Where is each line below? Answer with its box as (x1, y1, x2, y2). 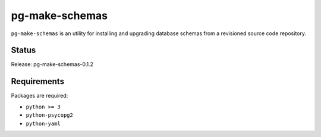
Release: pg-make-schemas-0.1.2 (11, 61, 94, 68)
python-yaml (26, 120, 61, 127)
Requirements (11, 76, 65, 86)
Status (11, 45, 36, 55)
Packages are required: (11, 92, 68, 99)
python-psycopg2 (26, 112, 74, 119)
